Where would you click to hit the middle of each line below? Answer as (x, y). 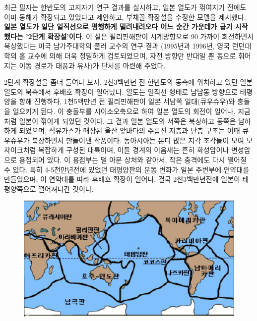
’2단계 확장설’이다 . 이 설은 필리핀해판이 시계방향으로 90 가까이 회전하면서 (140, 36)
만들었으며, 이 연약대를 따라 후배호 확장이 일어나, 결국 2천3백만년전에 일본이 (122, 179)
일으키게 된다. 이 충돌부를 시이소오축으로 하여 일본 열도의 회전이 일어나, (124, 111)
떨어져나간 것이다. (66, 188)
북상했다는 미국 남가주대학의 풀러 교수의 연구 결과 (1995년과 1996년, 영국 (117, 46)
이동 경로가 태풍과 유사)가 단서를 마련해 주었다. (92, 65)
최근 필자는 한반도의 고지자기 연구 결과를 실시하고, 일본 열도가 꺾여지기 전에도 (125, 7)
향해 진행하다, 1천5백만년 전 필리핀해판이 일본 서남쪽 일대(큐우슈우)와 (127, 101)
